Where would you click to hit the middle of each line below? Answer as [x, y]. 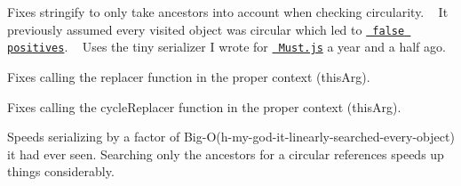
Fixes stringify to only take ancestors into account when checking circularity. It [228, 12]
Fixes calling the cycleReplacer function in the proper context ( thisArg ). [204, 106]
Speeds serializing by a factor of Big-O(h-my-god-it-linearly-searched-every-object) [231, 137]
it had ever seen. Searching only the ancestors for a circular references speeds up [226, 154]
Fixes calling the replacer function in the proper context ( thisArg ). [189, 76]
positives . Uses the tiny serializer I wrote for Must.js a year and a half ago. [227, 47]
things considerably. [61, 171]
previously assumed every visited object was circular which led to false [206, 29]
